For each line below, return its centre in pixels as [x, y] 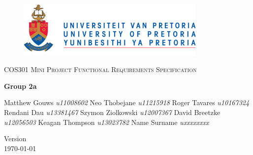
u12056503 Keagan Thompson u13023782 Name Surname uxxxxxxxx [107, 122]
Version [15, 138]
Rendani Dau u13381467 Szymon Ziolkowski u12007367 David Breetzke [112, 112]
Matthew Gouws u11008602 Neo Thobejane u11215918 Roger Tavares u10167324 [127, 102]
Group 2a [20, 86]
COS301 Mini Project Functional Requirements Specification [100, 69]
